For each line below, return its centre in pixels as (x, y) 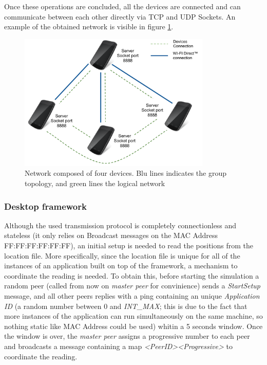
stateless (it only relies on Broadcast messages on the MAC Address (111, 235)
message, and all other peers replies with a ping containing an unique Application (132, 295)
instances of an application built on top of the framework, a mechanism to (121, 266)
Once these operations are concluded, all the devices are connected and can (122, 6)
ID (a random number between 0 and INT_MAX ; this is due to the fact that (126, 306)
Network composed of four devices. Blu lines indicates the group (126, 173)
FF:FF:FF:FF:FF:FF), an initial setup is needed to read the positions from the (129, 245)
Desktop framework (45, 206)
